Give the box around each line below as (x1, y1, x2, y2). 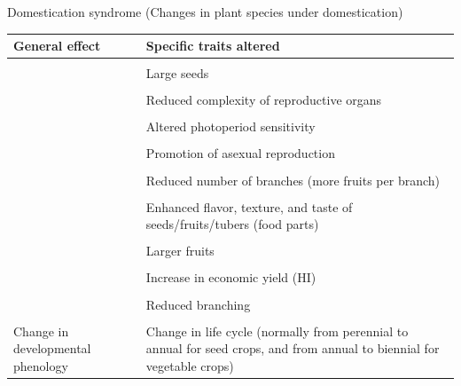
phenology (13, 356, 68, 374)
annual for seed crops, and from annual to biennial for (145, 339, 440, 358)
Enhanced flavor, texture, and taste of (145, 197, 353, 216)
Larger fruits (145, 241, 215, 260)
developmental (13, 339, 91, 358)
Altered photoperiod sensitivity (145, 117, 316, 136)
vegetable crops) (145, 356, 234, 374)
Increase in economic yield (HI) (145, 268, 316, 287)
